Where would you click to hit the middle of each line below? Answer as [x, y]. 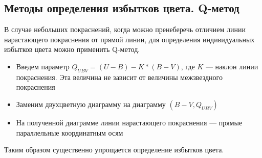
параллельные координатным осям [70, 132]
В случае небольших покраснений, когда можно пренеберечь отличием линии [125, 29]
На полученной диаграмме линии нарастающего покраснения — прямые [129, 122]
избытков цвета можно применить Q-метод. [72, 49]
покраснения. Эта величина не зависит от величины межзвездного [119, 77]
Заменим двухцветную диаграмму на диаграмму [91, 104]
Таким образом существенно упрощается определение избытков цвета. [114, 150]
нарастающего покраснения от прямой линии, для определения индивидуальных [129, 39]
